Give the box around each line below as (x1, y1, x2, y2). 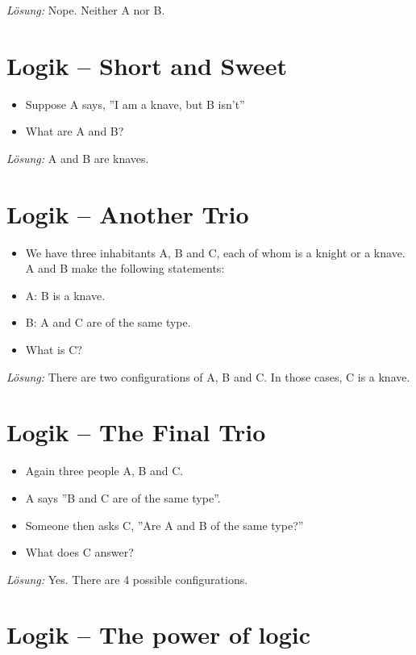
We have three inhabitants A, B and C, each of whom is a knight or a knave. (25, 244, 406, 261)
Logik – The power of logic (6, 618, 310, 651)
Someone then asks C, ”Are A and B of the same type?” (25, 516, 304, 533)
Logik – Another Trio (6, 197, 249, 230)
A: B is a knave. (25, 286, 106, 303)
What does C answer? (25, 544, 134, 561)
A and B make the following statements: (25, 260, 225, 277)
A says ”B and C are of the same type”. (25, 489, 221, 506)
